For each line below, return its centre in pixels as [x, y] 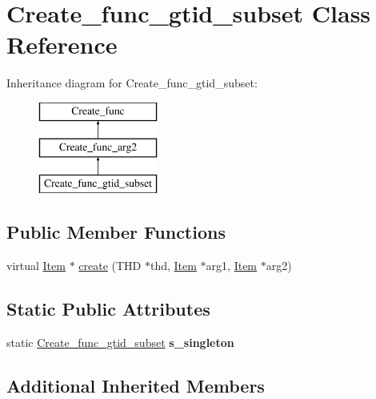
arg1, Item [232, 266]
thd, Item [173, 266]
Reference [62, 44]
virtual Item [36, 266]
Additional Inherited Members [136, 385]
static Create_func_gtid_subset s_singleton [120, 342]
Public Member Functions [116, 232]
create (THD [110, 266]
